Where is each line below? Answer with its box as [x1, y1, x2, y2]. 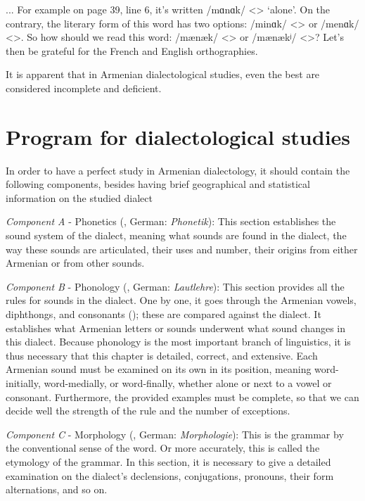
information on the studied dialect [6, 190, 153, 205]
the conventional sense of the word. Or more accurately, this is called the [6, 440, 320, 455]
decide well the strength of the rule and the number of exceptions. [6, 403, 290, 418]
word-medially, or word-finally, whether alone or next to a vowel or [44, 376, 332, 390]
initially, [6, 376, 41, 390]
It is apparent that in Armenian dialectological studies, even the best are [6, 67, 320, 82]
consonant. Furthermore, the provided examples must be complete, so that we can [6, 389, 359, 404]
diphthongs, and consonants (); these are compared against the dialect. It [6, 307, 321, 322]
